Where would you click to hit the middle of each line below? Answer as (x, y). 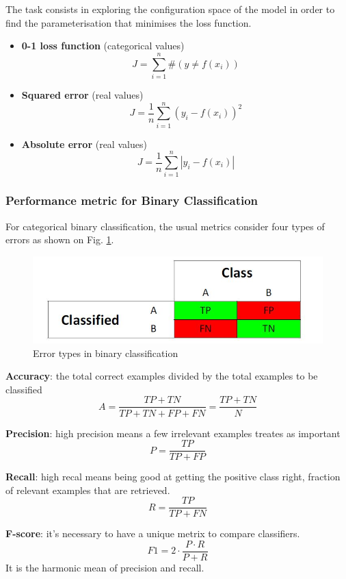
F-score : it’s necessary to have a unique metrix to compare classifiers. (153, 533)
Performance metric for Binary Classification (132, 200)
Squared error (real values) (82, 94)
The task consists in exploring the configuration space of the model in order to (170, 9)
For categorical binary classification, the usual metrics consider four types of (165, 226)
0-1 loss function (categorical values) (103, 46)
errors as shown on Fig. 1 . (60, 239)
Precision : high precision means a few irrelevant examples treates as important (173, 433)
